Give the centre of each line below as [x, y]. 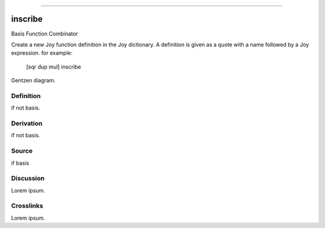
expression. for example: [42, 53]
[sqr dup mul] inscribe [54, 67]
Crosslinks [27, 206]
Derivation [27, 123]
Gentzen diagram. [33, 81]
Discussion [28, 179]
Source [22, 151]
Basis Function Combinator [45, 34]
